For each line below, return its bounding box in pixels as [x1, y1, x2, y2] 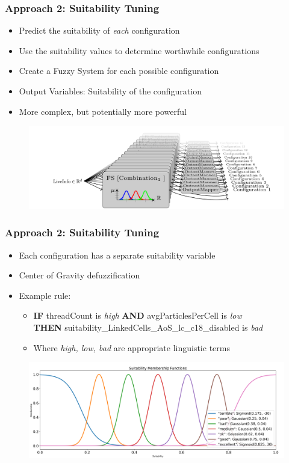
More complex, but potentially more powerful [19, 105, 187, 117]
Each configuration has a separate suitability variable [19, 248, 216, 261]
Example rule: [19, 289, 71, 301]
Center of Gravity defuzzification [19, 269, 140, 281]
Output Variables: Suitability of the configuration [19, 85, 202, 97]
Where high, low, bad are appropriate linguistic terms [33, 341, 230, 354]
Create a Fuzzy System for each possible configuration [19, 64, 219, 77]
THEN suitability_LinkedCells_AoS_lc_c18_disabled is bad [33, 321, 263, 334]
